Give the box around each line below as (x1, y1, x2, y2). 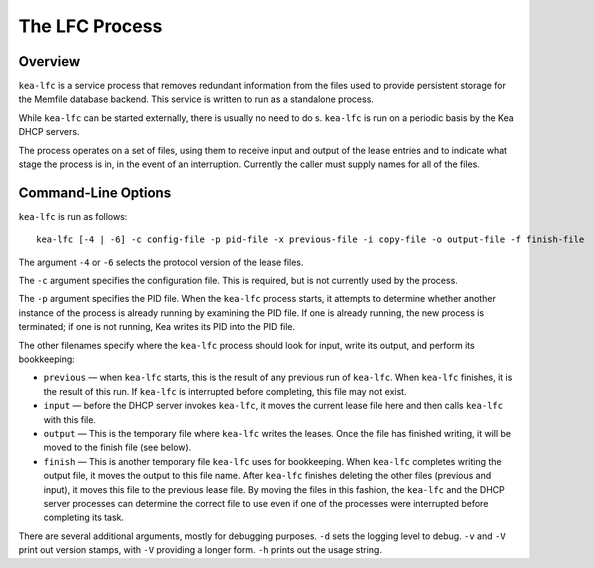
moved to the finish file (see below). (43, 441, 192, 454)
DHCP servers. (18, 126, 80, 138)
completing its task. (43, 511, 125, 524)
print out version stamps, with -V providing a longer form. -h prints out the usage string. (18, 544, 382, 556)
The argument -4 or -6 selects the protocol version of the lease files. (18, 256, 304, 268)
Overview (18, 53, 81, 70)
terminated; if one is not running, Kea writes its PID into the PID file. (18, 321, 296, 333)
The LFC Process (18, 15, 163, 37)
